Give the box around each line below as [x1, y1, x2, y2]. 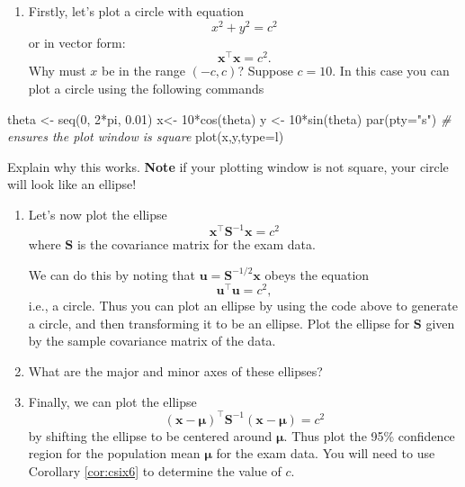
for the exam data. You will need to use [216, 444, 435, 463]
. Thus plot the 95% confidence [283, 426, 455, 445]
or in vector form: [28, 32, 126, 51]
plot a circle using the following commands [28, 78, 264, 97]
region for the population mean [28, 444, 201, 463]
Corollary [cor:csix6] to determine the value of [28, 461, 282, 480]
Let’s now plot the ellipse [28, 204, 167, 223]
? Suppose [237, 61, 293, 80]
